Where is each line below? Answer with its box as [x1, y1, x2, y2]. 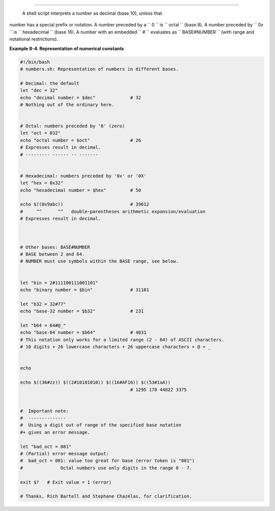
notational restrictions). [9, 36, 59, 42]
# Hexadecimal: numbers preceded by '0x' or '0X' [20, 173, 147, 179]
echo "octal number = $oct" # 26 [20, 137, 141, 143]
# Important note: [20, 408, 69, 414]
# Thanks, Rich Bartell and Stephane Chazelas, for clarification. [20, 494, 193, 499]
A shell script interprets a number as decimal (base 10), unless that [22, 10, 162, 16]
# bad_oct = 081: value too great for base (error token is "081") [20, 458, 195, 464]
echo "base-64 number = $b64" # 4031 [20, 330, 147, 335]
